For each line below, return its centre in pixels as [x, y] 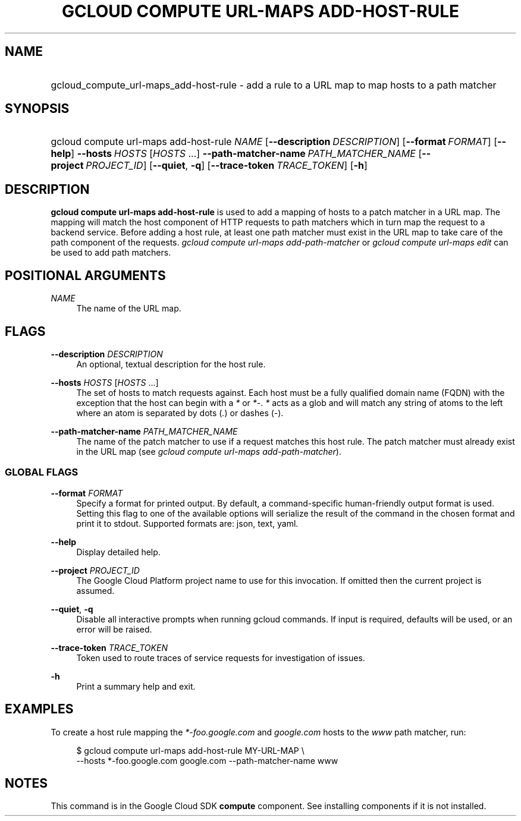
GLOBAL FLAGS [42, 472]
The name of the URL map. [129, 309]
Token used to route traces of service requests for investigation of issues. [221, 658]
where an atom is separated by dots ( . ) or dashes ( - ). [180, 413]
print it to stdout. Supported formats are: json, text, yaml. [187, 523]
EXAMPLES [39, 709]
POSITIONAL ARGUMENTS [85, 275]
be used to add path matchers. [111, 253]
